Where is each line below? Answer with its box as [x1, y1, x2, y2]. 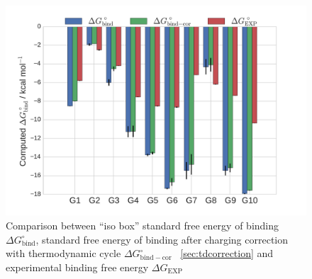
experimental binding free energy [6, 259, 149, 274]
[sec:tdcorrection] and [180, 246, 274, 261]
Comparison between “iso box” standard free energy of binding [6, 218, 279, 233]
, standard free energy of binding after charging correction [35, 232, 289, 246]
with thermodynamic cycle [6, 246, 121, 261]
